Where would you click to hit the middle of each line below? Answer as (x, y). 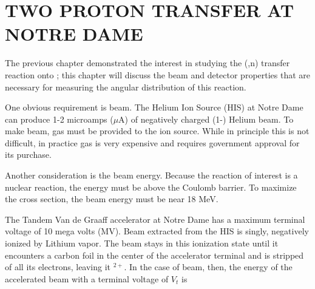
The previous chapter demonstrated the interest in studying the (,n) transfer (147, 63)
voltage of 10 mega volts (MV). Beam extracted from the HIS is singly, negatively (157, 231)
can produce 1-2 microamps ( (59, 119)
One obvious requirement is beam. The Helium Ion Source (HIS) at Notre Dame (154, 107)
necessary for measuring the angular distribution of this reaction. (126, 87)
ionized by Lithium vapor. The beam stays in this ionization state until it (142, 243)
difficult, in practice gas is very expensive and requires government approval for (152, 142)
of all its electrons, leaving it (58, 267)
